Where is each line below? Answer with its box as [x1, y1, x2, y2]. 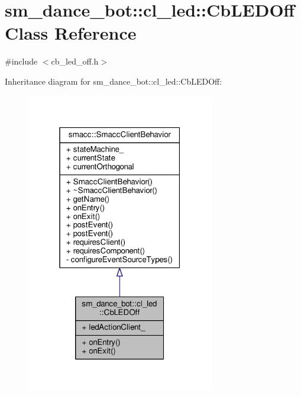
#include [5, 55, 38, 67]
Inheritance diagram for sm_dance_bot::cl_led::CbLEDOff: [5, 75, 222, 87]
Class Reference [5, 21, 137, 45]
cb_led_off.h [51, 55, 99, 67]
